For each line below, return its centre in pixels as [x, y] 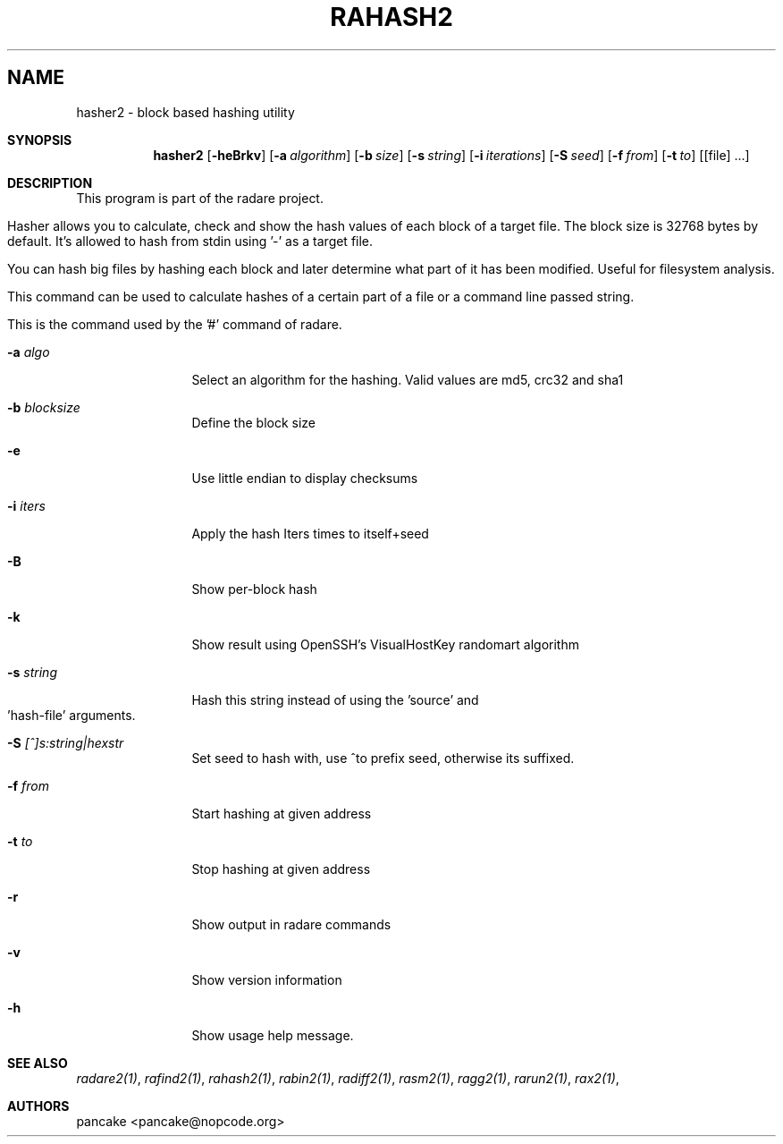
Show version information [267, 979]
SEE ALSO [38, 1063]
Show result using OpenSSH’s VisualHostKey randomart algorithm [385, 644]
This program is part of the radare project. [200, 198]
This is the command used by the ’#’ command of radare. [175, 324]
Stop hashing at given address [281, 869]
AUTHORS [38, 1106]
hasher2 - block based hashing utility [185, 112]
